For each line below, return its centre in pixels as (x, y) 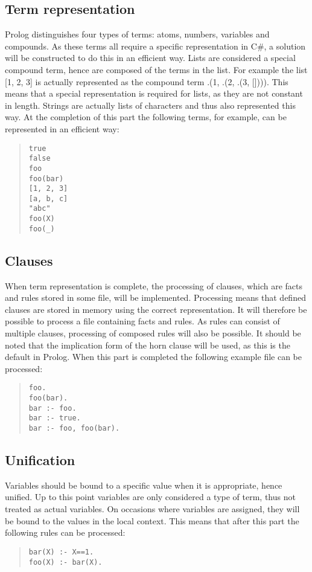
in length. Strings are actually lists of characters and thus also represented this (150, 105)
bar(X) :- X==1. (61, 552)
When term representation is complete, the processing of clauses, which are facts (154, 285)
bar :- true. (55, 418)
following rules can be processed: (65, 532)
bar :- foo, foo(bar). (74, 429)
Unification (40, 460)
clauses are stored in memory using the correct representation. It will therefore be (156, 309)
